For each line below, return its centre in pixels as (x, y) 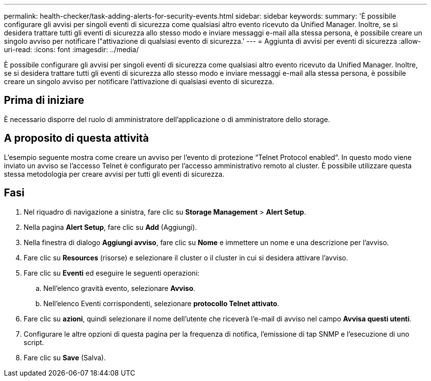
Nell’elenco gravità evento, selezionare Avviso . (119, 288)
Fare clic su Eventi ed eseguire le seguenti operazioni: (112, 273)
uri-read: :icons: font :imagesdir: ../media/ (71, 49)
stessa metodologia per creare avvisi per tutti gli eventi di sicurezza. (114, 174)
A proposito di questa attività (77, 138)
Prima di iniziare (44, 100)
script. (34, 342)
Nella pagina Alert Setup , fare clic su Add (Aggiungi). (110, 227)
